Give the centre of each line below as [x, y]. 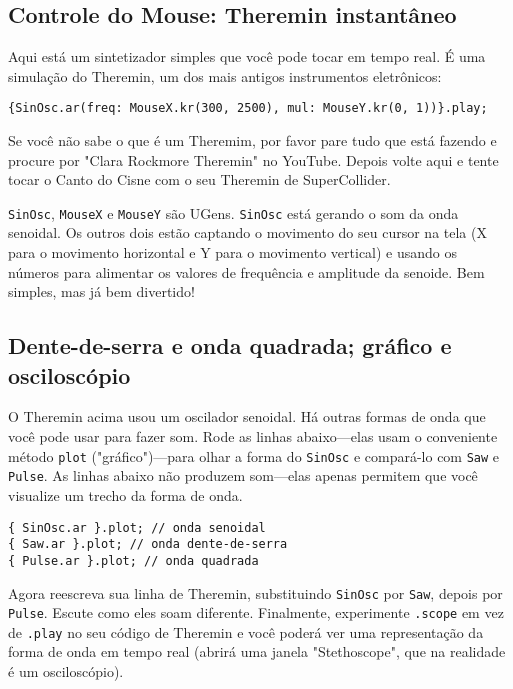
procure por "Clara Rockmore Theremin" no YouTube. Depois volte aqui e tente [253, 159]
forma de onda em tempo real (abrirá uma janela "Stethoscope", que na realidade [257, 651]
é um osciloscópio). [66, 671]
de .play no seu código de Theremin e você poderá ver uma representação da [246, 631]
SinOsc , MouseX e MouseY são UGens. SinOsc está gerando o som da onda [233, 212]
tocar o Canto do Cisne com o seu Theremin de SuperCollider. [199, 179]
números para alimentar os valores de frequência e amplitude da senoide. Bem [246, 271]
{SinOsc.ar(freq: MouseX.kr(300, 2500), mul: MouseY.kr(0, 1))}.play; [248, 108]
